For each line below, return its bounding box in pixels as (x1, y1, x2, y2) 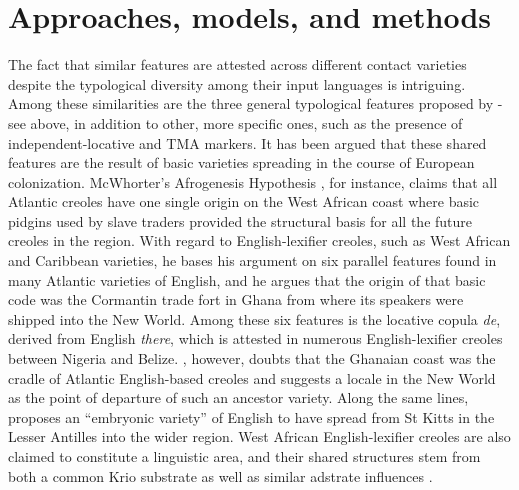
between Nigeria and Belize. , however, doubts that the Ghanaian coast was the (8, 348, 496, 369)
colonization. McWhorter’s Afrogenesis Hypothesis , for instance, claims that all (8, 171, 498, 192)
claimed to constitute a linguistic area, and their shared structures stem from (8, 446, 481, 466)
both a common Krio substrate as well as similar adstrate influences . (8, 465, 433, 486)
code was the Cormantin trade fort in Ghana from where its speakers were (8, 289, 464, 310)
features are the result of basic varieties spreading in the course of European (8, 152, 475, 173)
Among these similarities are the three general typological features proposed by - (8, 93, 503, 114)
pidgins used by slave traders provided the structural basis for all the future (8, 210, 473, 231)
